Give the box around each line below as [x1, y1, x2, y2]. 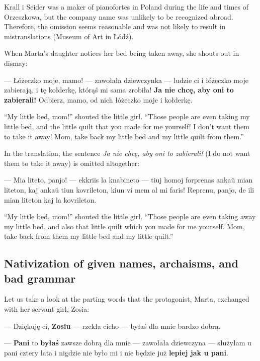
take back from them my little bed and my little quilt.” [4, 231, 174, 241]
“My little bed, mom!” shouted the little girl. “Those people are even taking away [4, 211, 256, 222]
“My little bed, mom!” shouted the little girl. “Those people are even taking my [4, 111, 250, 122]
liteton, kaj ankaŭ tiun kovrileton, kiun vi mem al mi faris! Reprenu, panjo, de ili [4, 184, 254, 195]
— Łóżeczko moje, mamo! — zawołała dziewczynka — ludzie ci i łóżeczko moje [4, 74, 248, 85]
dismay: [4, 57, 28, 68]
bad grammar [4, 270, 76, 286]
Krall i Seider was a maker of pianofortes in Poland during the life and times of [4, 2, 248, 12]
